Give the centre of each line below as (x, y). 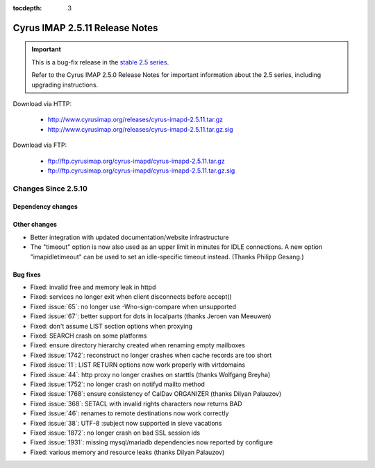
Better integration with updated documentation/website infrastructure (130, 237)
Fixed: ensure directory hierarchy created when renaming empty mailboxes (138, 345)
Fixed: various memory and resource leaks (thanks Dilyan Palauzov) (127, 452)
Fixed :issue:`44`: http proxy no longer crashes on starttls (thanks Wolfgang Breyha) (150, 374)
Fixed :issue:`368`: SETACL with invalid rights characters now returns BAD (136, 404)
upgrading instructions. (65, 85)
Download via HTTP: (42, 103)
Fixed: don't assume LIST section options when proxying (111, 326)
